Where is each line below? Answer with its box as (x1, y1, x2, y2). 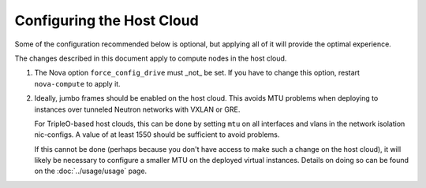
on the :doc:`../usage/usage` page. (34, 166, 148, 176)
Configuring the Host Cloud (14, 12, 199, 29)
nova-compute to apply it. (34, 79, 121, 88)
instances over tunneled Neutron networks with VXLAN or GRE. (34, 105, 241, 114)
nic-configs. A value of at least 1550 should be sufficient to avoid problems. (34, 130, 280, 139)
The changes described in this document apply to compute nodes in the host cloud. (14, 53, 287, 63)
